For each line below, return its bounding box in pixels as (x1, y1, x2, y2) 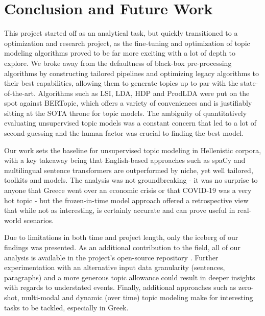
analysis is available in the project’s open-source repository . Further (4, 252, 219, 262)
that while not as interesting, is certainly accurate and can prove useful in (4, 205, 235, 215)
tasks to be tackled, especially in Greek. (4, 302, 129, 312)
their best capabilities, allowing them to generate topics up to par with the (4, 78, 238, 88)
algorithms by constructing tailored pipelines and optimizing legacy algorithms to (4, 67, 259, 78)
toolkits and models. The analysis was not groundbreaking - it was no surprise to (4, 175, 258, 185)
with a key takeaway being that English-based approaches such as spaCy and (4, 155, 246, 165)
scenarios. (23, 214, 54, 225)
